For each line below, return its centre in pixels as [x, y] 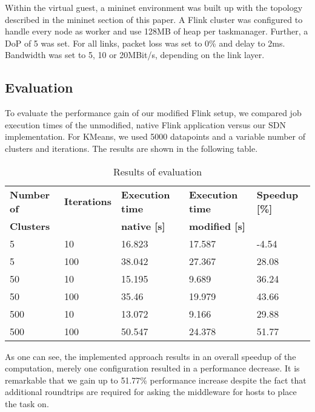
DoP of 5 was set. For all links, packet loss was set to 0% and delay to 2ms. [145, 43]
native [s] [143, 226]
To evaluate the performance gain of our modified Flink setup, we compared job [153, 113]
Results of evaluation [157, 171]
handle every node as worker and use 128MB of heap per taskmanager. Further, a [157, 31]
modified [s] [217, 226]
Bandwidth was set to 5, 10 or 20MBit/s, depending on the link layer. [135, 55]
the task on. [27, 403]
